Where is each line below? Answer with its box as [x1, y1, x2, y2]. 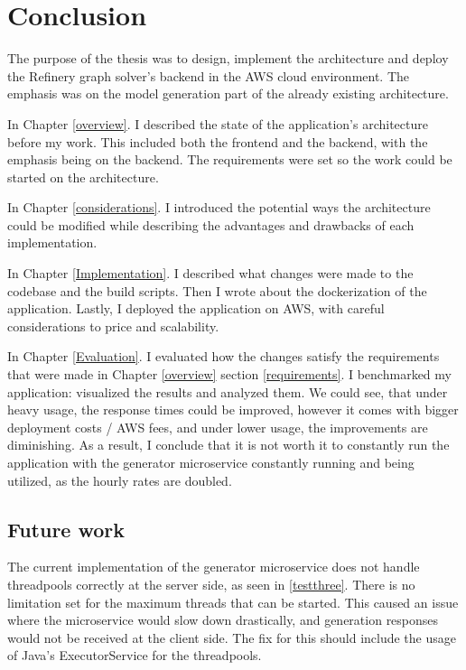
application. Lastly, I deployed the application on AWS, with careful [7, 299, 385, 318]
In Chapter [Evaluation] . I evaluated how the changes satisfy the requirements [7, 347, 440, 366]
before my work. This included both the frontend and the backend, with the [7, 132, 428, 151]
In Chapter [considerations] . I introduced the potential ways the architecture [7, 198, 431, 217]
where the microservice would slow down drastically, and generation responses [7, 610, 439, 629]
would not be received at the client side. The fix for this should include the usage [7, 628, 456, 647]
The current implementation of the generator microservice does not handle [7, 557, 420, 576]
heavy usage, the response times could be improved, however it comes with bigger [7, 400, 459, 419]
